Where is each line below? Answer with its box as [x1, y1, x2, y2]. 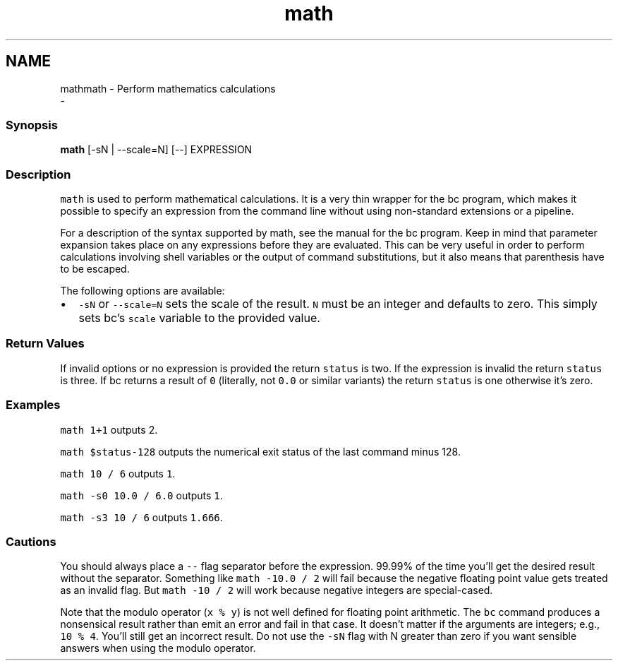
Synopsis [6, 117, 58, 132]
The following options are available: [60, 285, 225, 297]
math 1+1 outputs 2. [60, 423, 158, 436]
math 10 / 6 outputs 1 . [60, 467, 176, 480]
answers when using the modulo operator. [60, 642, 256, 655]
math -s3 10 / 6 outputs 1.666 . [60, 511, 223, 523]
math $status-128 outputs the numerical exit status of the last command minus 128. [60, 445, 461, 458]
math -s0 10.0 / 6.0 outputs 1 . [60, 489, 223, 501]
